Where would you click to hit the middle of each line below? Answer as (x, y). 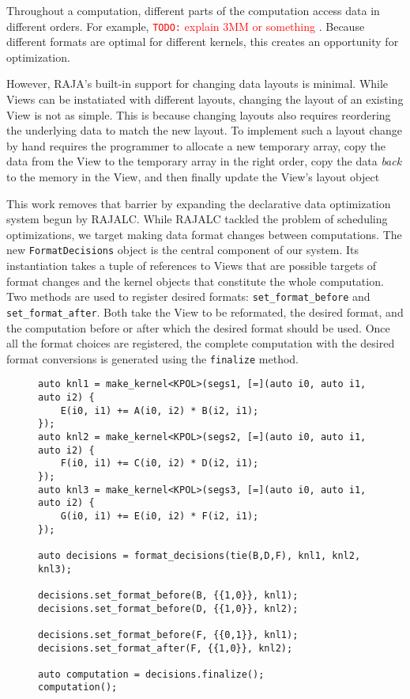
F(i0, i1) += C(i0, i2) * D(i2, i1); (160, 463)
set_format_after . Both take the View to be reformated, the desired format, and (205, 312)
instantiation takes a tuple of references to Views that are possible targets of (192, 266)
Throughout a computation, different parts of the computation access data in (193, 10)
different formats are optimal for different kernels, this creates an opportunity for (203, 42)
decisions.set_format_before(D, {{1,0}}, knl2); (168, 608)
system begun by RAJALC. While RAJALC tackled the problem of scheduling (197, 219)
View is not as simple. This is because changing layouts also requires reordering (199, 114)
